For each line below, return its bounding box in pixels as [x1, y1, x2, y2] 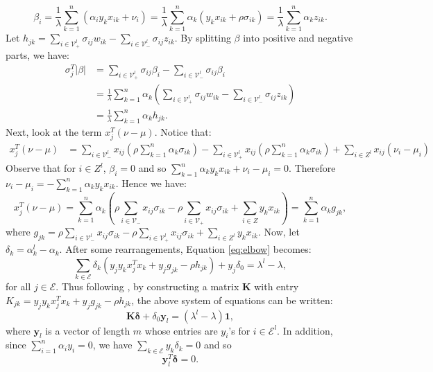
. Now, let [258, 224, 300, 239]
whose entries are [144, 323, 218, 337]
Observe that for [6, 161, 76, 175]
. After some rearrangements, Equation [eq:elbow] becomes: [59, 242, 312, 256]
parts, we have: [6, 48, 69, 62]
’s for [228, 323, 251, 337]
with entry [254, 279, 299, 294]
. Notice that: [154, 124, 212, 139]
